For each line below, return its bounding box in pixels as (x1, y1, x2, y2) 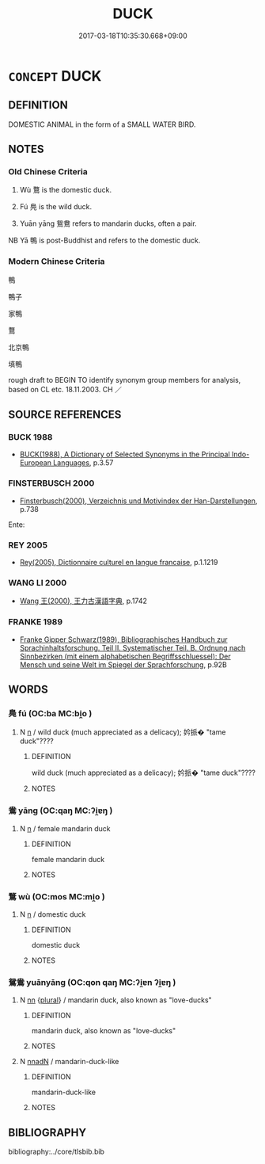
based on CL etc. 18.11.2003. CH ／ (8, 384, 123, 394)
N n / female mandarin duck (19, 823, 111, 833)
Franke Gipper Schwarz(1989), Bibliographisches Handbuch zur (19, 635, 228, 644)
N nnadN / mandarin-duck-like (19, 1057, 119, 1067)
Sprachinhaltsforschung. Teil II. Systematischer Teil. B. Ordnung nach (19, 643, 246, 652)
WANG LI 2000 (8, 577, 67, 588)
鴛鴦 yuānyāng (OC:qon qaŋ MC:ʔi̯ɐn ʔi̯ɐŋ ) (8, 976, 176, 987)
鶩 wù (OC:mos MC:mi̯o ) (8, 891, 105, 902)
